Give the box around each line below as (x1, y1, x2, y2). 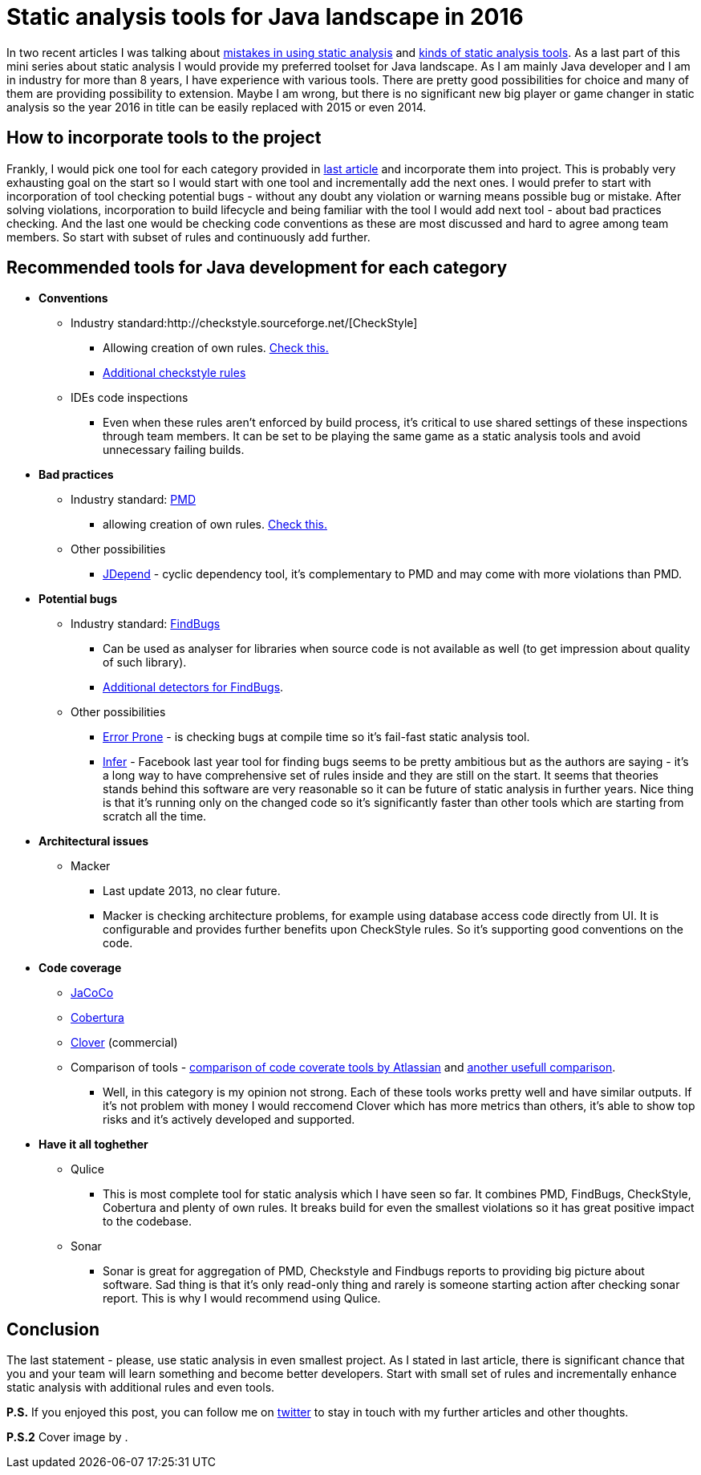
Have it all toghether (38, 1137, 148, 1152)
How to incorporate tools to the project (6, 128, 322, 148)
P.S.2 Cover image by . (6, 1430, 128, 1445)
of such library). (103, 655, 187, 670)
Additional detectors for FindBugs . (103, 680, 284, 695)
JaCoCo (71, 986, 114, 1000)
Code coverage (38, 961, 122, 975)
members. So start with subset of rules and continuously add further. (6, 229, 371, 244)
